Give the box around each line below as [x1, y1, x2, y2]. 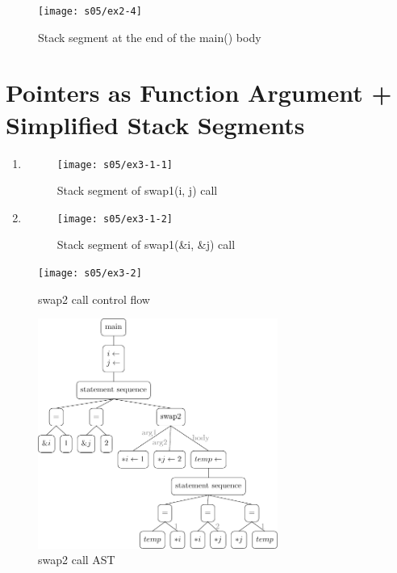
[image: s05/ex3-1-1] [56, 158, 173, 171]
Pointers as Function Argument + [6, 76, 392, 109]
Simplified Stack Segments [6, 107, 305, 141]
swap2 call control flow [38, 290, 150, 307]
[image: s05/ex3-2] [38, 268, 142, 280]
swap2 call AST [38, 551, 115, 568]
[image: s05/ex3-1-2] [56, 213, 173, 225]
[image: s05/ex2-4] [38, 6, 142, 17]
